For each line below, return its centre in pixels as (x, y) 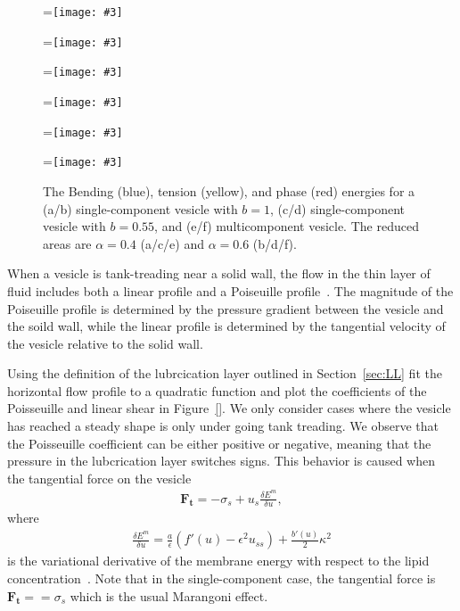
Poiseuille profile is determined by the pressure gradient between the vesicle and (226, 308)
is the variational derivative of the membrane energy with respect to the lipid (218, 561)
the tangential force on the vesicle (99, 478)
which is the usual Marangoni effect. (169, 595)
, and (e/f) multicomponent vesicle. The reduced (287, 226)
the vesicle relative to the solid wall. (105, 343)
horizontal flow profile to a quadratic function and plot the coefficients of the (217, 390)
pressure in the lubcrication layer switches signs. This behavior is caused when (221, 461)
